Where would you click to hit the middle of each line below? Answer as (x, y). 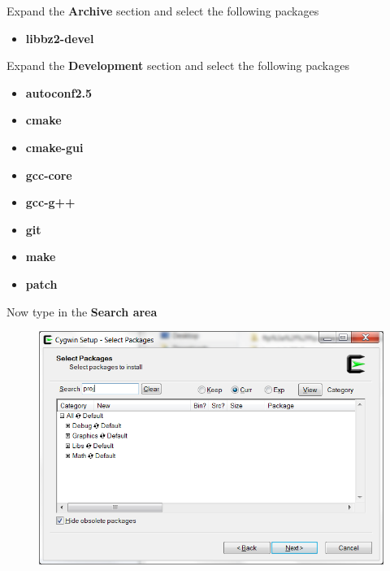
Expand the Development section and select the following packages (178, 65)
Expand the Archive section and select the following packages (163, 11)
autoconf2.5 (58, 92)
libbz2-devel (60, 38)
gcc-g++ (50, 202)
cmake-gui (54, 147)
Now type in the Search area (82, 311)
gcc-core (49, 174)
